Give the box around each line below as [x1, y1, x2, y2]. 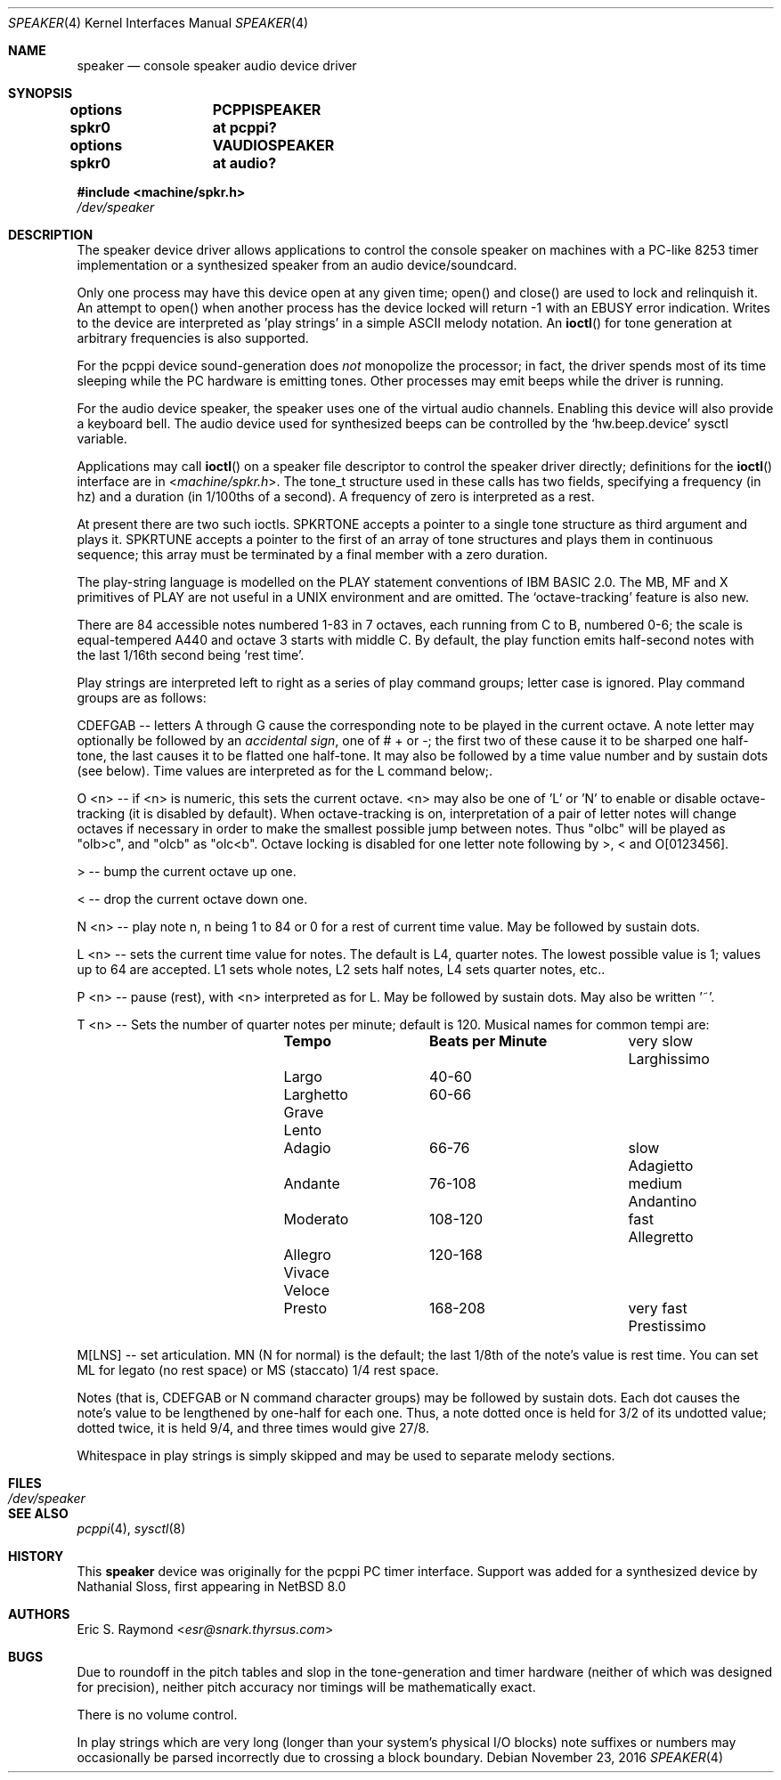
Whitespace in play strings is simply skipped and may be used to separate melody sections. [77, 1448, 615, 1463]
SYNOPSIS [8, 85, 73, 101]
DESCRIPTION [8, 227, 94, 242]
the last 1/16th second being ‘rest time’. [77, 647, 305, 662]
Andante [283, 1174, 340, 1192]
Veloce [283, 1281, 330, 1299]
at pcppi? [212, 118, 277, 136]
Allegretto [628, 1228, 694, 1246]
